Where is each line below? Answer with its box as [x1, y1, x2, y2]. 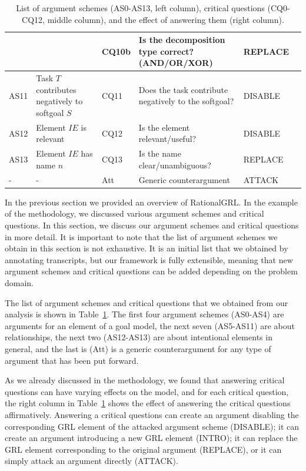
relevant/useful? [138, 132, 197, 145]
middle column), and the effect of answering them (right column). [47, 13, 284, 25]
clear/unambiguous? [138, 158, 211, 171]
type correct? [138, 45, 194, 57]
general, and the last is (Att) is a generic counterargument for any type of [5, 342, 271, 354]
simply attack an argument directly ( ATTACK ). [5, 455, 178, 467]
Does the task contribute [138, 83, 228, 95]
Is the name [138, 147, 181, 160]
